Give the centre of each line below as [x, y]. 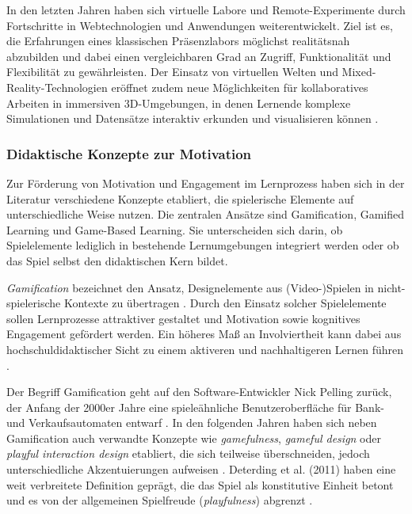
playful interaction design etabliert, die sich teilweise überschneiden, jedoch [188, 453]
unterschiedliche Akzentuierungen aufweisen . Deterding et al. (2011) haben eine [201, 469]
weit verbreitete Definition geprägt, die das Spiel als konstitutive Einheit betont [200, 484]
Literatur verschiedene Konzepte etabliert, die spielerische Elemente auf [180, 198]
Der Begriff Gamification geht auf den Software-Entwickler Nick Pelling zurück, [199, 392]
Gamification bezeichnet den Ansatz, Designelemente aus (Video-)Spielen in [190, 287]
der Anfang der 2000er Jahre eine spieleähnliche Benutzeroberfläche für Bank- [195, 407]
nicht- [391, 287]
